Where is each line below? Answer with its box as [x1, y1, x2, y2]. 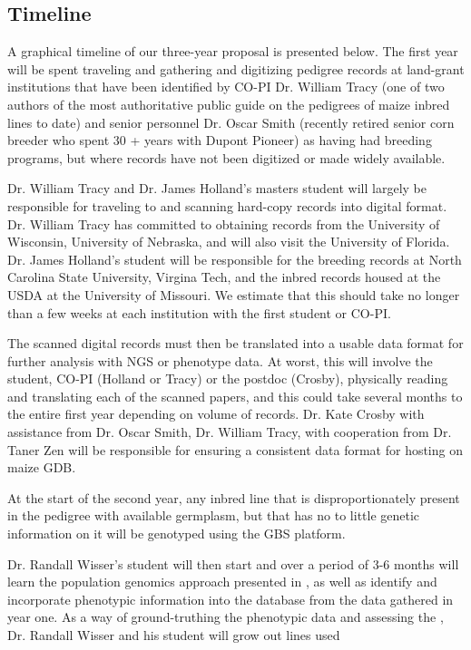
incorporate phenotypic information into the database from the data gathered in [7, 589, 454, 608]
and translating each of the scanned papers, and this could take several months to [7, 386, 463, 405]
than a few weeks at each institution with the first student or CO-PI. [7, 303, 391, 322]
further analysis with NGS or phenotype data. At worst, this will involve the [7, 351, 433, 370]
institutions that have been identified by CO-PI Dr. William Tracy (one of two [7, 77, 445, 96]
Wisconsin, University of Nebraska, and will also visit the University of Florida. [7, 232, 450, 251]
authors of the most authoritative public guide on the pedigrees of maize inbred [7, 94, 450, 113]
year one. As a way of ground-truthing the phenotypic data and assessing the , [7, 607, 444, 626]
